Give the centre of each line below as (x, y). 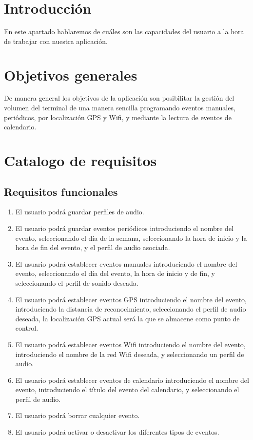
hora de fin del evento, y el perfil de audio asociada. (93, 247)
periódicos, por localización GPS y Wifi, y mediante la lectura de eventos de (118, 117)
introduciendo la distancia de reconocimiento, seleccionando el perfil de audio (131, 309)
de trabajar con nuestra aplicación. (56, 41)
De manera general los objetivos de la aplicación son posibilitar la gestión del (119, 98)
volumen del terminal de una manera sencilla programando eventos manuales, (120, 108)
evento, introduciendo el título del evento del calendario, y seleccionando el (127, 389)
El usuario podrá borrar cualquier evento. (78, 415)
